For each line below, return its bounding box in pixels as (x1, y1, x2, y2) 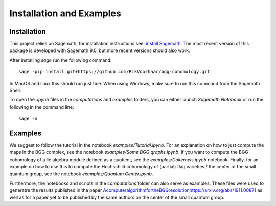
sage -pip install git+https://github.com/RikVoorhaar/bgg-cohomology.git (18, 69, 210, 75)
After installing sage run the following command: (9, 57, 112, 63)
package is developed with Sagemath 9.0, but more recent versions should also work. (9, 47, 190, 54)
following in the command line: (9, 104, 74, 110)
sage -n (18, 116, 38, 122)
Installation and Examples (9, 8, 121, 19)
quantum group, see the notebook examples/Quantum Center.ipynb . (9, 171, 153, 177)
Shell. (9, 87, 21, 94)
